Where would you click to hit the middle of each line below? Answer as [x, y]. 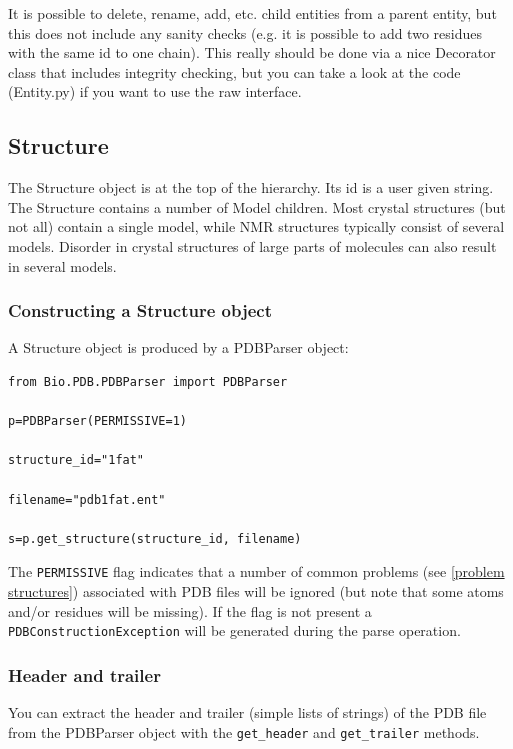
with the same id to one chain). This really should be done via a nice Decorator [252, 52]
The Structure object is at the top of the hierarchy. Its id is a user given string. [251, 187]
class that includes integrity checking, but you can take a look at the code [234, 71]
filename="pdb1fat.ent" [87, 499]
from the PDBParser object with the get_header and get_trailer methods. [244, 731]
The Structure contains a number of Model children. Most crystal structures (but [257, 206]
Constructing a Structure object [140, 310]
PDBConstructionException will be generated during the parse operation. [234, 630]
